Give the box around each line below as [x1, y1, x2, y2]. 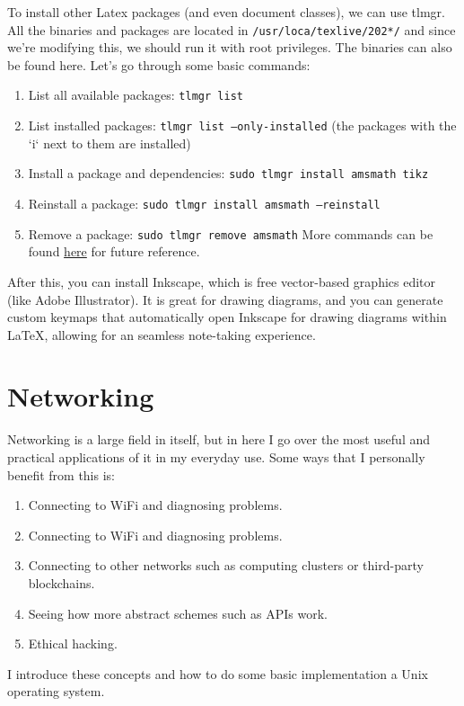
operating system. [7, 682, 105, 701]
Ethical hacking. [28, 634, 118, 653]
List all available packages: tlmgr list [28, 85, 243, 104]
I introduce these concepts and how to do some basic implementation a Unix [7, 664, 428, 683]
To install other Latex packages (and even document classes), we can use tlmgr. [7, 3, 445, 21]
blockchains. [28, 573, 95, 592]
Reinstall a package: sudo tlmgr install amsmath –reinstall [28, 194, 381, 212]
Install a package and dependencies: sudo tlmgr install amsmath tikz [28, 164, 429, 183]
